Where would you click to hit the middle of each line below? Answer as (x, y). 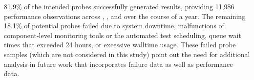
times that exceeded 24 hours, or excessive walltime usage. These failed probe (120, 45)
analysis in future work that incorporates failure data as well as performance (118, 64)
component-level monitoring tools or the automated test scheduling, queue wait (123, 35)
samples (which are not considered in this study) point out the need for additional (127, 54)
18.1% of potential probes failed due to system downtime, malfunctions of (114, 26)
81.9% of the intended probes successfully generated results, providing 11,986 (119, 6)
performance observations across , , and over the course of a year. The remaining (125, 16)
